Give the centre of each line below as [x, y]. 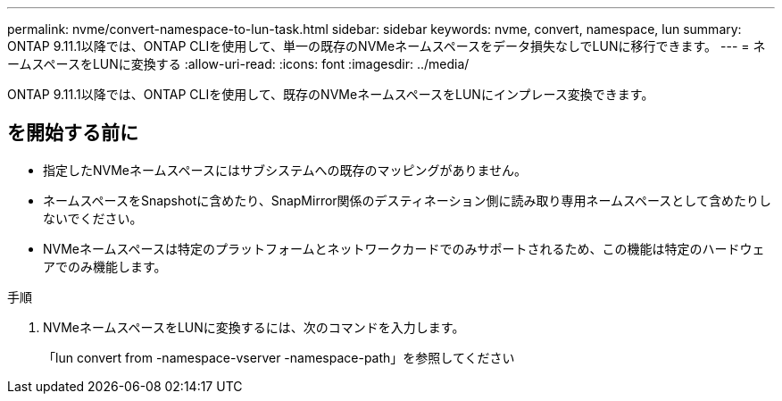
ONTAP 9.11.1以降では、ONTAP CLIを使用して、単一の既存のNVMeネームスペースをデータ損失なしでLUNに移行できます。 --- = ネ [387, 46]
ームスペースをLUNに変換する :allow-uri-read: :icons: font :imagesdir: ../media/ [238, 64]
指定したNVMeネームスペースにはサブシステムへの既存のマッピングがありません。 [285, 170]
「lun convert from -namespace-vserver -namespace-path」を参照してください [279, 357]
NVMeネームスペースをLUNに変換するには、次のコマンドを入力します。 [254, 327]
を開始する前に [73, 133]
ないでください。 [93, 218]
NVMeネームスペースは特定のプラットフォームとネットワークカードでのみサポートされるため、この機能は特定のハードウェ [404, 248]
